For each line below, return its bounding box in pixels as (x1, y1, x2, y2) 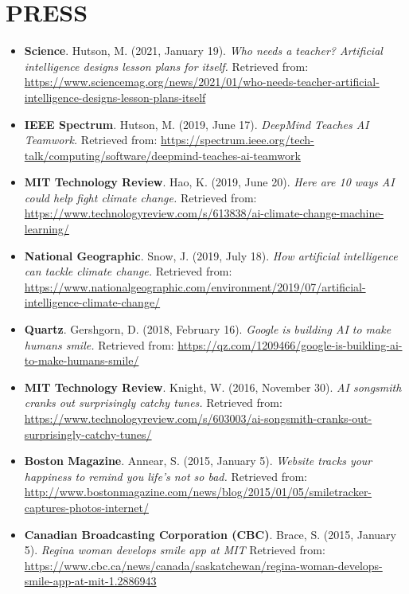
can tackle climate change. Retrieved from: (24, 263, 232, 279)
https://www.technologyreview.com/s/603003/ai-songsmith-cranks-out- (24, 410, 372, 426)
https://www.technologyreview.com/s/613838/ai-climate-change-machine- (24, 205, 384, 221)
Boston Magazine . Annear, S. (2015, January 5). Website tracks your (24, 452, 372, 469)
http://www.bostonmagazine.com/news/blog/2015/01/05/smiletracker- (24, 483, 372, 500)
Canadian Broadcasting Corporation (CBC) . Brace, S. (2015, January (24, 526, 396, 542)
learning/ (24, 221, 69, 237)
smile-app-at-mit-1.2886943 (24, 573, 157, 589)
